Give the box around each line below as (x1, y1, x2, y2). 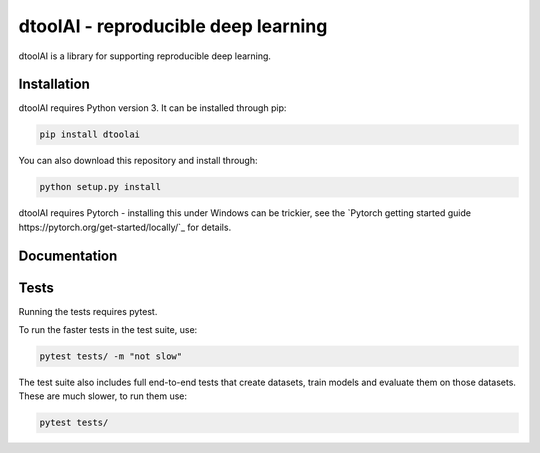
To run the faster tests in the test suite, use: (18, 324, 198, 336)
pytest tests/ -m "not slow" (39, 351, 183, 362)
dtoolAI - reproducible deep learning (18, 15, 328, 37)
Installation (18, 76, 90, 93)
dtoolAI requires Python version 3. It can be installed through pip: (18, 102, 287, 114)
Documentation (18, 247, 118, 264)
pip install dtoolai (39, 129, 140, 140)
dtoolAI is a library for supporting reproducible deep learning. (18, 50, 272, 62)
